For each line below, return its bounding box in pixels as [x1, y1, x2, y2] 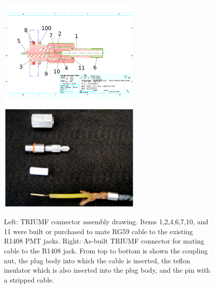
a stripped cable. [4, 274, 54, 285]
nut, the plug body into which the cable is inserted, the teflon [4, 255, 190, 265]
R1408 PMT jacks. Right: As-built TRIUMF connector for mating [4, 236, 205, 246]
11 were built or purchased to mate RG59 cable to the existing [4, 226, 193, 236]
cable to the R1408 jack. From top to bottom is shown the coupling [4, 245, 208, 255]
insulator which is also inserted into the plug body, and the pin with [4, 265, 211, 275]
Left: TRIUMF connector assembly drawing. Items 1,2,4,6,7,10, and [4, 216, 209, 227]
